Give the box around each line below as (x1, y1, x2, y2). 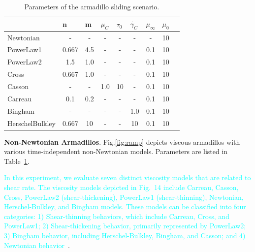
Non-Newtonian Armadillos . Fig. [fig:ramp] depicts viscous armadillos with (4, 136, 240, 147)
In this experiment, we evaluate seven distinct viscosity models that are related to (4, 172, 251, 183)
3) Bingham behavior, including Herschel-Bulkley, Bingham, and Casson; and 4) (4, 230, 246, 240)
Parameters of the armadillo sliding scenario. (24, 1, 159, 11)
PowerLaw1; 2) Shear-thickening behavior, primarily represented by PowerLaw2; (4, 220, 246, 231)
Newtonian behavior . (4, 240, 70, 250)
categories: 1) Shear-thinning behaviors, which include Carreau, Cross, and (4, 211, 229, 221)
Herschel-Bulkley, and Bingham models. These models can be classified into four (4, 201, 246, 212)
